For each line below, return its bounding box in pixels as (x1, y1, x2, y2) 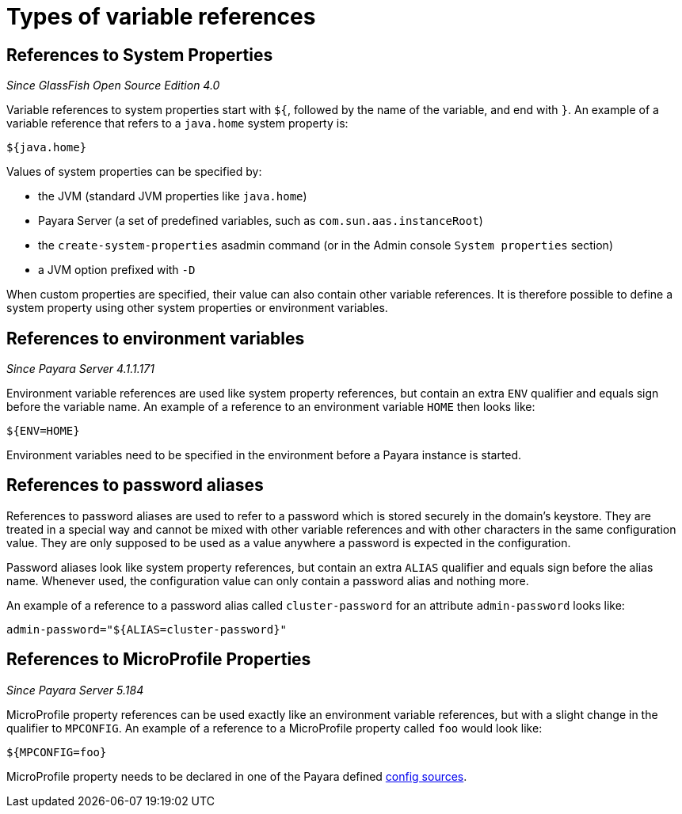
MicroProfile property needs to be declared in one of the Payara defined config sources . (6, 769, 467, 783)
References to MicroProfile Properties (6, 649, 311, 670)
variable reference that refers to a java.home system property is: (6, 116, 349, 131)
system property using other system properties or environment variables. (6, 301, 388, 315)
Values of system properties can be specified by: (6, 165, 262, 179)
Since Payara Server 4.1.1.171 (6, 362, 154, 376)
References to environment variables (6, 328, 305, 348)
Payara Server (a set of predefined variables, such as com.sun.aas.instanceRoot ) (38, 214, 483, 228)
